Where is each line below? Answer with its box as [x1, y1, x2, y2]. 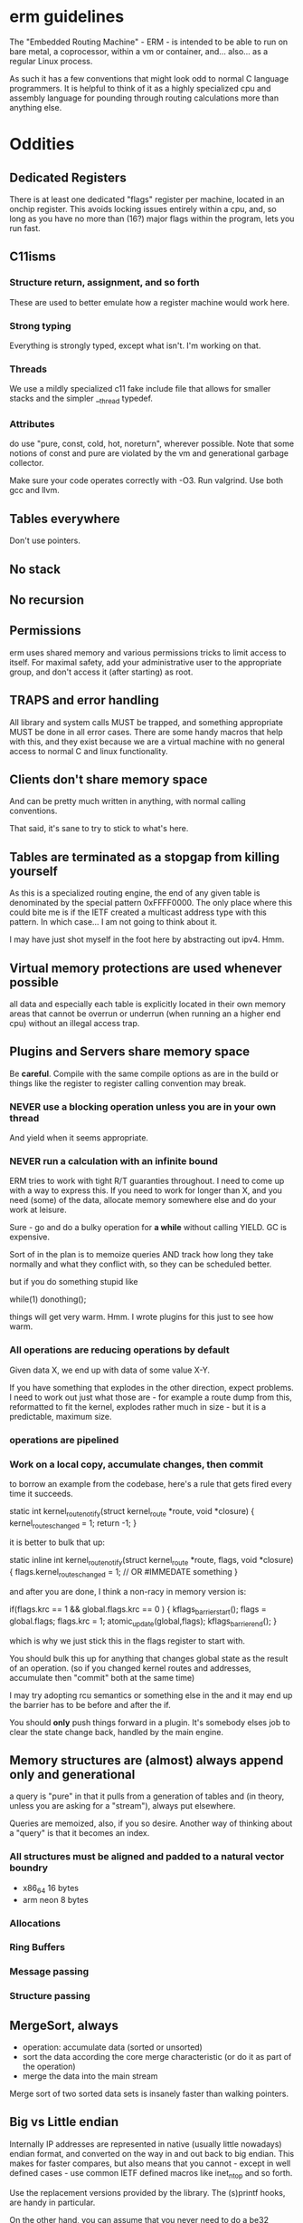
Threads [9, 363, 48, 375]
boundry [9, 1861, 48, 1874]
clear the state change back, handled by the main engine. [9, 1726, 224, 1737]
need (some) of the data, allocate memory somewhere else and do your [9, 1195, 277, 1206]
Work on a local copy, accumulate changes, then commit [9, 1458, 264, 1471]
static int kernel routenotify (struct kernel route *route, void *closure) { [9, 1505, 255, 1519]
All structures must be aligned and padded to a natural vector [9, 1850, 285, 1863]
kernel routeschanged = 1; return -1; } [9, 1517, 137, 1530]
